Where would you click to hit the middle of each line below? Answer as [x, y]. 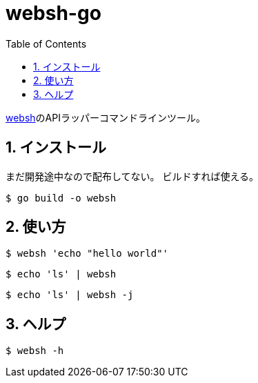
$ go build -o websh [61, 198]
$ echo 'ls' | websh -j [70, 295]
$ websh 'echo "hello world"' [87, 254]
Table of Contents [46, 43]
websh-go [53, 13]
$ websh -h [35, 351]
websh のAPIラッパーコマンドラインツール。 [106, 117]
